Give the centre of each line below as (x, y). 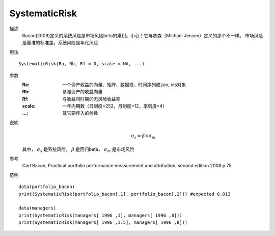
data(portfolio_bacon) (47, 187)
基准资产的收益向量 (82, 92)
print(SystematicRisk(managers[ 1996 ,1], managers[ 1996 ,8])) (101, 215)
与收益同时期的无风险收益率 (91, 99)
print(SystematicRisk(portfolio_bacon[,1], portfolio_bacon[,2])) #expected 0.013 (125, 194)
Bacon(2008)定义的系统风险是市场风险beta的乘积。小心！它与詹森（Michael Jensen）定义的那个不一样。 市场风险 (143, 35)
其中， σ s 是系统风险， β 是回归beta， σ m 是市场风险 (78, 150)
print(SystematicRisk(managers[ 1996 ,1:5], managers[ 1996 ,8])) (103, 222)
